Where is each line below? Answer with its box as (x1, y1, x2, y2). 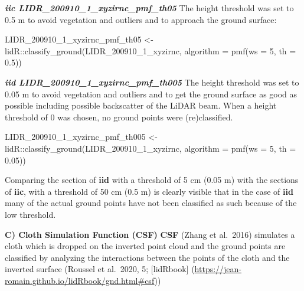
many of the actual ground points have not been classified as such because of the (5, 197, 297, 209)
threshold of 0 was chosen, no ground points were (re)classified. (5, 110, 233, 123)
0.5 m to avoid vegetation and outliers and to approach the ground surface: (5, 13, 277, 25)
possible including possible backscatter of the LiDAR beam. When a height (5, 99, 277, 112)
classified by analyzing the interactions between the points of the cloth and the (5, 251, 290, 263)
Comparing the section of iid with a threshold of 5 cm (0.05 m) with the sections (5, 174, 299, 186)
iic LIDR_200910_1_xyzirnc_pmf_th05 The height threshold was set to (5, 2, 294, 14)
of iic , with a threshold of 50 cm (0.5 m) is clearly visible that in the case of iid (5, 185, 293, 197)
